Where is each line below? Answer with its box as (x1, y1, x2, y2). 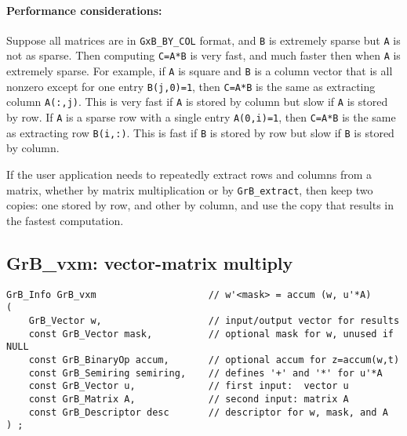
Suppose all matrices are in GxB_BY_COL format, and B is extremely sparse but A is (6, 31, 401, 48)
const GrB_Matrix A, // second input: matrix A (28, 393, 349, 405)
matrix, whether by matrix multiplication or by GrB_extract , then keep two (6, 181, 373, 198)
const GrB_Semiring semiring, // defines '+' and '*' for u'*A (28, 367, 383, 379)
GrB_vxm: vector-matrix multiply (6, 250, 293, 274)
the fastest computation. (6, 212, 124, 228)
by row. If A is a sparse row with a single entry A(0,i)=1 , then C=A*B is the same (6, 109, 396, 125)
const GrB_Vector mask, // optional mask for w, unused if (28, 328, 394, 340)
